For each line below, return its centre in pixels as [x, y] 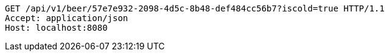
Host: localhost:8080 [56, 28]
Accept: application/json [67, 18]
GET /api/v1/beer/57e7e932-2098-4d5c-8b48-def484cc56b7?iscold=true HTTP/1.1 [195, 8]
